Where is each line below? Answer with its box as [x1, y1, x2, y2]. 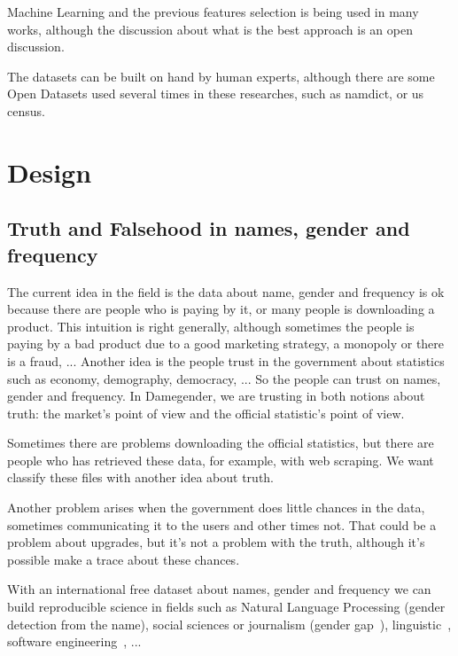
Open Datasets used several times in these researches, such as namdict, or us [7, 84, 424, 103]
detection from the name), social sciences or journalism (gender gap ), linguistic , [7, 614, 452, 633]
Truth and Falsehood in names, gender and [7, 215, 410, 242]
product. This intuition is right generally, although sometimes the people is [7, 316, 415, 335]
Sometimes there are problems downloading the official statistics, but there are [7, 433, 434, 452]
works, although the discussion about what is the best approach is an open [7, 20, 413, 38]
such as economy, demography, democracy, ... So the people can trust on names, [7, 369, 441, 387]
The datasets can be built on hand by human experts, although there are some [7, 66, 435, 85]
